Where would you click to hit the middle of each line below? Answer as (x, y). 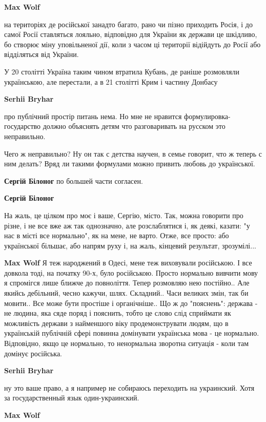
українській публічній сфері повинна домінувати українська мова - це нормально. (132, 333)
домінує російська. (33, 353)
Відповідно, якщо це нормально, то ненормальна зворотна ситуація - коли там (127, 343)
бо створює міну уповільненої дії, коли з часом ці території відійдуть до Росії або (132, 44)
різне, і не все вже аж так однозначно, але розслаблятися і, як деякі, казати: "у (127, 225)
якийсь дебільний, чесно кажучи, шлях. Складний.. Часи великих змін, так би (126, 293)
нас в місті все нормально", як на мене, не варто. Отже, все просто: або (117, 235)
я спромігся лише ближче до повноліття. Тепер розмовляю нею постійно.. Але (127, 283)
